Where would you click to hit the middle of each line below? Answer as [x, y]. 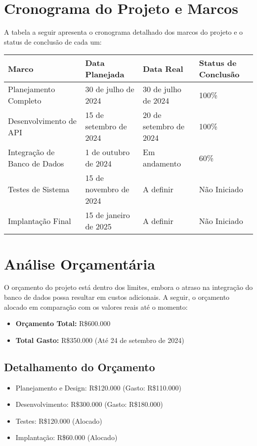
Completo [25, 101]
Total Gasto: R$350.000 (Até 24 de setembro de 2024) [100, 340]
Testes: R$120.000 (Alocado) [59, 420]
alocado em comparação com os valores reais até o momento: [96, 307]
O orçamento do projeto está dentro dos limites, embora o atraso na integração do [128, 287]
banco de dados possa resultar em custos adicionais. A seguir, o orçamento [117, 297]
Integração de [31, 152]
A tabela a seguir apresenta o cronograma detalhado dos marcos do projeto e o [124, 32]
